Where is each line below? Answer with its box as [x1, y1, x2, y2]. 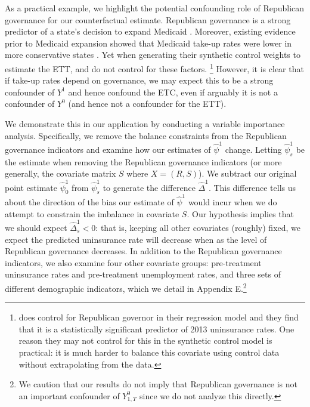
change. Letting [225, 143, 282, 155]
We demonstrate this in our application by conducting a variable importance [5, 118, 285, 129]
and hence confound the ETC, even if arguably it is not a [68, 85, 278, 98]
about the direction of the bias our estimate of [5, 196, 174, 208]
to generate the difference [103, 181, 196, 193]
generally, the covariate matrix [5, 167, 116, 180]
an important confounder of [18, 389, 120, 402]
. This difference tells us [208, 181, 296, 193]
